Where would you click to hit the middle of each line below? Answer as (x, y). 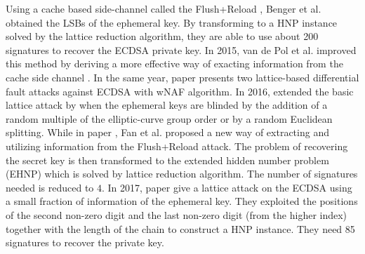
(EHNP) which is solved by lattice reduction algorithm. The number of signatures (182, 174)
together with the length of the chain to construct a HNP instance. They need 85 (180, 228)
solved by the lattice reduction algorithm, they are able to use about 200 (162, 36)
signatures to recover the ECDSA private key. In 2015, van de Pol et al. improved (181, 49)
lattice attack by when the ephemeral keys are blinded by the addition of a (167, 105)
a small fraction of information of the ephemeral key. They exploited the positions (182, 201)
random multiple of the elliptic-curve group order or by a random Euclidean (169, 118)
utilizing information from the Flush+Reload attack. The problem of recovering (177, 146)
